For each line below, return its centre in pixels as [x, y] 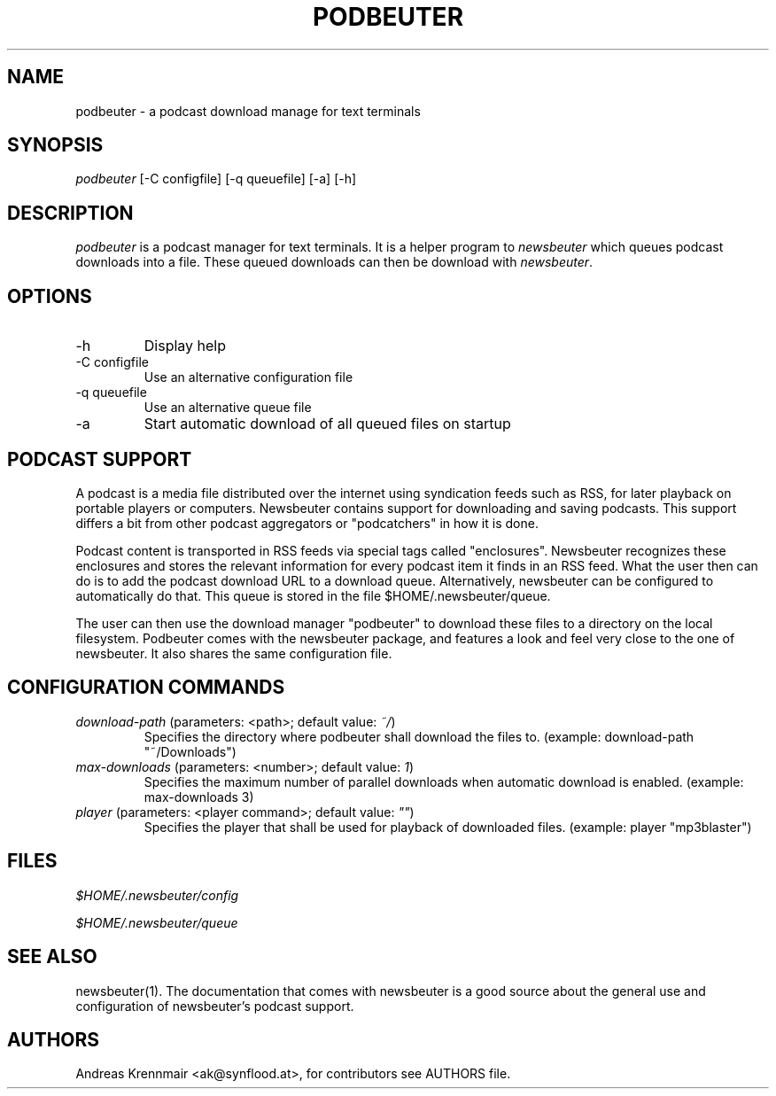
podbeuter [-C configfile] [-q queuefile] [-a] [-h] [216, 179]
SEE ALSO [52, 957]
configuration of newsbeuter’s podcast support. [215, 1006]
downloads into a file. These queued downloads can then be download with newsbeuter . [334, 262]
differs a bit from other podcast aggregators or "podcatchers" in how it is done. [307, 523]
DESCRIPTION [70, 213]
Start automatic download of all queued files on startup [327, 424]
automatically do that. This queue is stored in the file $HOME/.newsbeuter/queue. [313, 595]
